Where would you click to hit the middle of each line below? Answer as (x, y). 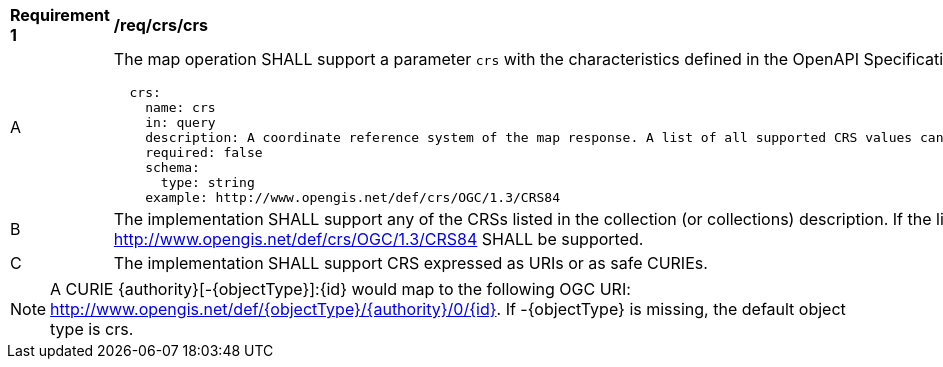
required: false (204, 152)
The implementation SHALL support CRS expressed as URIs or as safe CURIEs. (410, 263)
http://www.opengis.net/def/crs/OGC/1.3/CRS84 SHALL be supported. (378, 239)
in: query (180, 122)
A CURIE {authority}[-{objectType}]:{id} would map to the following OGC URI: (340, 289)
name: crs (180, 107)
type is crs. (92, 329)
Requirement (60, 15)
